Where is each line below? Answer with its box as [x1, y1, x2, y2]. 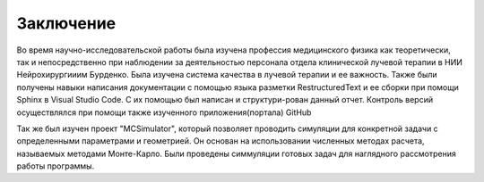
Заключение [16, 13, 117, 33]
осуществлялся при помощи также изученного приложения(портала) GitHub [16, 107, 312, 118]
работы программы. [16, 161, 95, 171]
